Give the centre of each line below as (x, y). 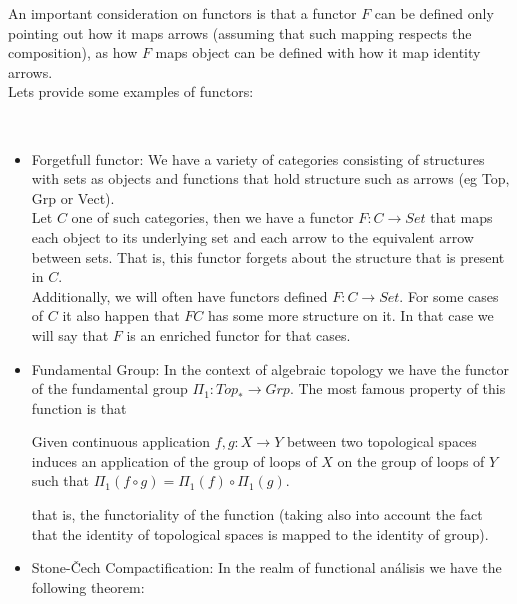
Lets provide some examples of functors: (131, 91)
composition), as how (73, 52)
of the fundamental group (109, 388)
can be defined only (434, 13)
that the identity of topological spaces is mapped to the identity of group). (260, 533)
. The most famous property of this (397, 388)
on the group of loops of (411, 460)
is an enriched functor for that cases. (238, 334)
